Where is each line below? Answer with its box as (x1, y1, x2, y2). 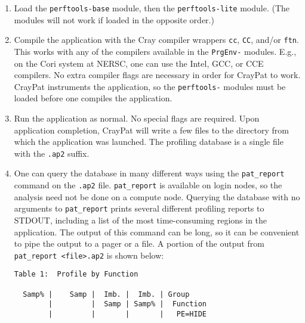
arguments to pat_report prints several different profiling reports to (14, 202, 264, 215)
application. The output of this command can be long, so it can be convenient (14, 225, 300, 238)
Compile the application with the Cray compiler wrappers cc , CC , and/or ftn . (14, 33, 299, 46)
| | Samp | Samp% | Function (48, 300, 207, 309)
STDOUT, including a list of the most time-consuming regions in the (14, 214, 267, 226)
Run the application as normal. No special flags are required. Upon (14, 112, 260, 124)
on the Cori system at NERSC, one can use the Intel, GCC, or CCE (14, 57, 264, 69)
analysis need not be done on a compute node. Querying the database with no (14, 190, 300, 203)
